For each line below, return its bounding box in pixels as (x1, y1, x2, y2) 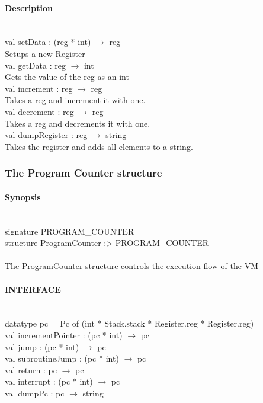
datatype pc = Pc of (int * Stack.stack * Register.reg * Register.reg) (5, 317, 254, 330)
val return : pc (5, 363, 57, 376)
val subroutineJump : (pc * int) (5, 352, 119, 364)
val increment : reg (5, 82, 73, 94)
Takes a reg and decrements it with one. (5, 117, 150, 129)
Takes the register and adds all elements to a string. (5, 140, 193, 152)
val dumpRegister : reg (5, 129, 88, 141)
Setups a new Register (5, 47, 85, 59)
